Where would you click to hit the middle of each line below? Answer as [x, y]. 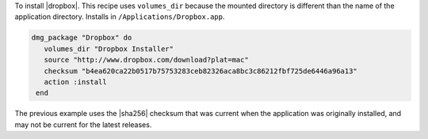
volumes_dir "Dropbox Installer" [109, 49]
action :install [75, 82]
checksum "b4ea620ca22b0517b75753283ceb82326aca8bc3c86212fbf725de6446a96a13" [201, 71]
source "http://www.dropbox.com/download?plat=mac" [146, 60]
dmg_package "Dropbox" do [82, 38]
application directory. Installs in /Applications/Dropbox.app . [120, 17]
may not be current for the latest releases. [83, 124]
